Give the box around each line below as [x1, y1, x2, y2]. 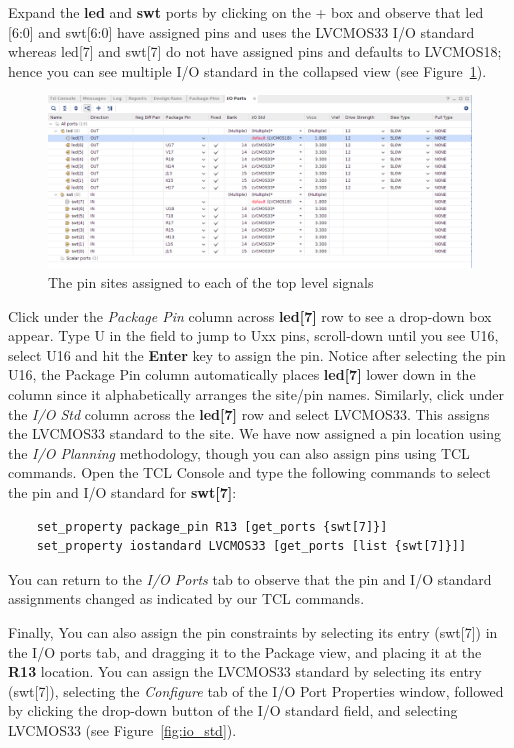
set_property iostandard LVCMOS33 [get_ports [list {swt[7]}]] [36, 539, 467, 554]
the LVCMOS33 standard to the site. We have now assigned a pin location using [8, 423, 501, 444]
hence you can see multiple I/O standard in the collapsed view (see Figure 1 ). [8, 60, 487, 81]
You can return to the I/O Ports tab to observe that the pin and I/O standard [8, 568, 492, 589]
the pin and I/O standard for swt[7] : [8, 481, 237, 502]
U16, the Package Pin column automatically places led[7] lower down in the [8, 364, 476, 385]
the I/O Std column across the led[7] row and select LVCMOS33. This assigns [8, 403, 490, 424]
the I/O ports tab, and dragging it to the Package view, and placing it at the [8, 641, 482, 662]
